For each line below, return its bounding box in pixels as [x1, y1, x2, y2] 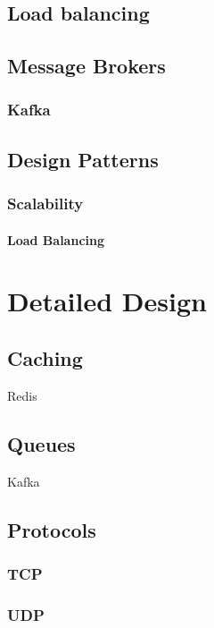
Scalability [7, 192, 84, 215]
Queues [7, 429, 76, 457]
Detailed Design [7, 283, 207, 319]
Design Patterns [7, 145, 159, 173]
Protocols [7, 515, 96, 543]
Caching [7, 344, 83, 371]
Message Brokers [7, 52, 166, 80]
